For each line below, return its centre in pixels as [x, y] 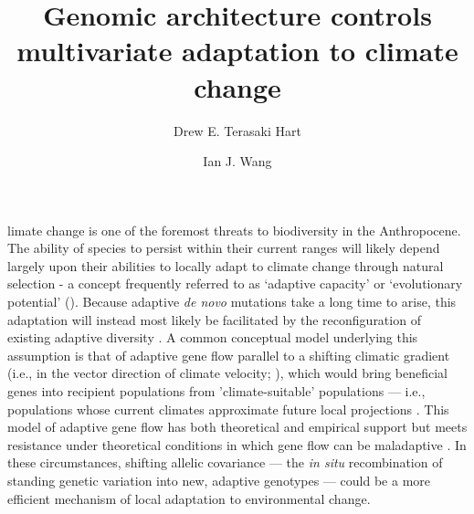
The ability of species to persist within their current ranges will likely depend [224, 248]
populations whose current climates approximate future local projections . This [228, 409]
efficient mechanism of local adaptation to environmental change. [189, 498]
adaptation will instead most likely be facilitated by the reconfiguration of [214, 319]
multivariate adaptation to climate [237, 51]
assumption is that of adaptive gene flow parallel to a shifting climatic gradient [229, 355]
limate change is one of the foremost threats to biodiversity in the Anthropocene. [234, 230]
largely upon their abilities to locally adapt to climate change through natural [226, 265]
